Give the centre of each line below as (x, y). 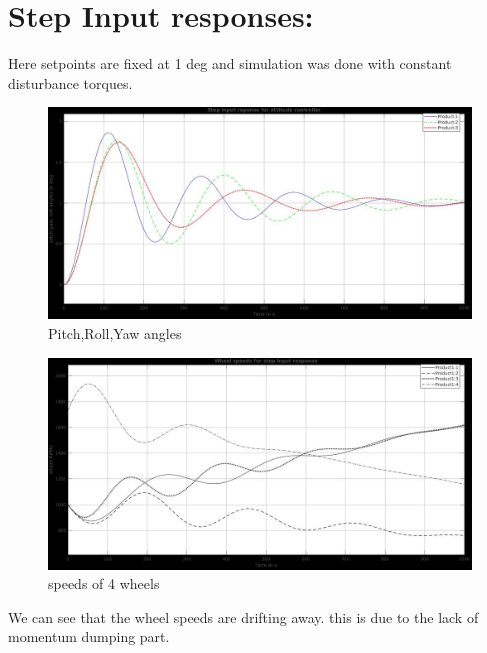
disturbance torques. (70, 82)
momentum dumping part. (89, 636)
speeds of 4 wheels (104, 583)
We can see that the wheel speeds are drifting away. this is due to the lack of (243, 616)
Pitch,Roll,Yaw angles (115, 332)
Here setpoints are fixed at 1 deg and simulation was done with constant (230, 63)
